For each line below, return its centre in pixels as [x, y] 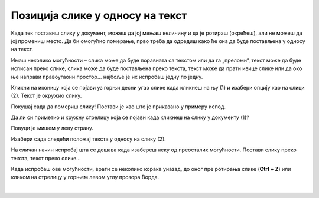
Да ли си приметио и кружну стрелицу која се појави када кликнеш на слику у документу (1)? [130, 117]
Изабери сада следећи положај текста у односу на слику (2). [89, 139]
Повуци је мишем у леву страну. [52, 128]
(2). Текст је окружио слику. [46, 96]
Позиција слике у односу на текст [99, 15]
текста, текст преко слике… [46, 158]
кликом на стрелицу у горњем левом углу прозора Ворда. [85, 177]
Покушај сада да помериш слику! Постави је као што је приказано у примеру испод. [118, 107]
